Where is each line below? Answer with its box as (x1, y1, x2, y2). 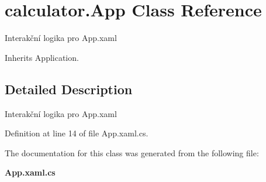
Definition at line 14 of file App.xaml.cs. (5, 127, 148, 139)
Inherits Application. (5, 51, 79, 63)
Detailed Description (5, 80, 133, 98)
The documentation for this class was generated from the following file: (5, 146, 259, 159)
